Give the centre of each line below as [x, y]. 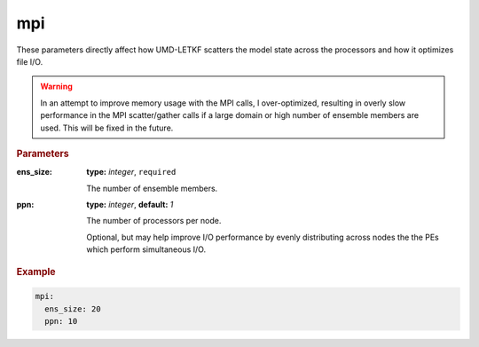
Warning [56, 87]
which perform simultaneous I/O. [146, 249]
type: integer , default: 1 [130, 204]
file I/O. [30, 61]
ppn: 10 [61, 321]
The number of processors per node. [154, 221]
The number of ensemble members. [152, 188]
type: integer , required [131, 172]
